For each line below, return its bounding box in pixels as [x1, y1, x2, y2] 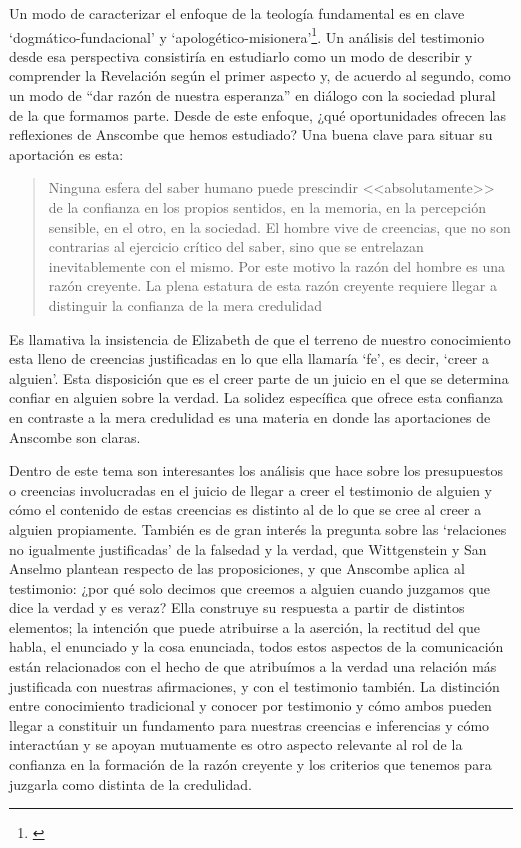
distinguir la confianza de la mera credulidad [48, 294, 323, 315]
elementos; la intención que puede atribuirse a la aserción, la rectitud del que [9, 616, 480, 637]
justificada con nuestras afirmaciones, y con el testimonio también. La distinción [9, 675, 500, 696]
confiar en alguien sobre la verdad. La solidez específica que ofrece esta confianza [9, 387, 504, 408]
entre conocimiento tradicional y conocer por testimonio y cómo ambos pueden [9, 695, 492, 716]
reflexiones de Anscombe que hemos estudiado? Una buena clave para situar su [9, 124, 493, 145]
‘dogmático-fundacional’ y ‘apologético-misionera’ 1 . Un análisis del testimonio [9, 23, 485, 47]
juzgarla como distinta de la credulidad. [9, 773, 252, 794]
